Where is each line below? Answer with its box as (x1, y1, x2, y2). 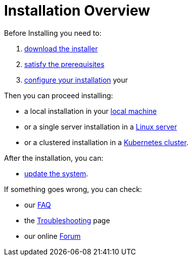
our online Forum (24, 231, 81, 240)
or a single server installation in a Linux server (24, 122, 177, 131)
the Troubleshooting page (24, 216, 110, 225)
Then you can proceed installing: (4, 91, 113, 100)
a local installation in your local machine (24, 106, 157, 115)
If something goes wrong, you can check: (4, 184, 142, 193)
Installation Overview (4, 2, 150, 19)
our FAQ (24, 200, 51, 209)
